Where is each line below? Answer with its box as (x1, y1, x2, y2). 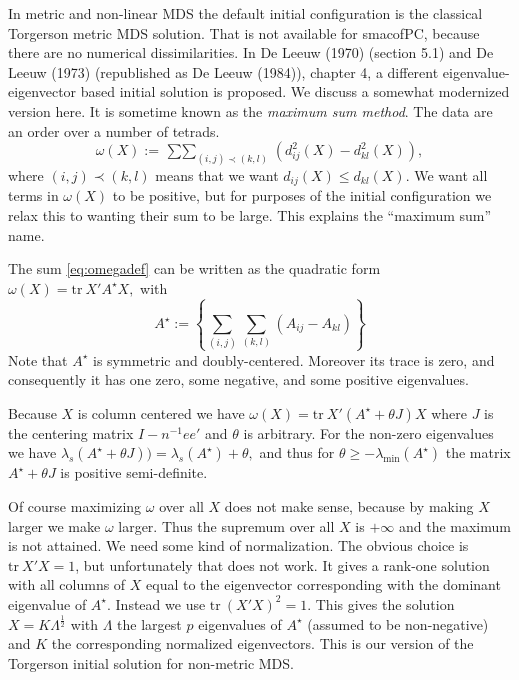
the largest (117, 613, 182, 634)
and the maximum (398, 515, 511, 536)
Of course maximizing (8, 495, 142, 516)
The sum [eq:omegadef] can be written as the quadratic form (8, 258, 381, 279)
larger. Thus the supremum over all (118, 515, 335, 536)
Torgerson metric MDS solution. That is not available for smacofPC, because (8, 22, 480, 43)
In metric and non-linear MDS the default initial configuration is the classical (8, 3, 483, 23)
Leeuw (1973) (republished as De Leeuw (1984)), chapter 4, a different (8, 61, 439, 82)
